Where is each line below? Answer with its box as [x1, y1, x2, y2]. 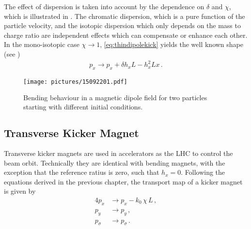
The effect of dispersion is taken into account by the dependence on [4, 1, 204, 11]
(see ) [4, 48, 20, 59]
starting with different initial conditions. [23, 102, 143, 112]
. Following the [181, 167, 225, 177]
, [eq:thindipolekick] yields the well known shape [100, 39, 243, 49]
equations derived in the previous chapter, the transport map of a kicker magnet [4, 176, 243, 186]
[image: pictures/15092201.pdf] [23, 78, 127, 85]
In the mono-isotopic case [4, 39, 80, 49]
